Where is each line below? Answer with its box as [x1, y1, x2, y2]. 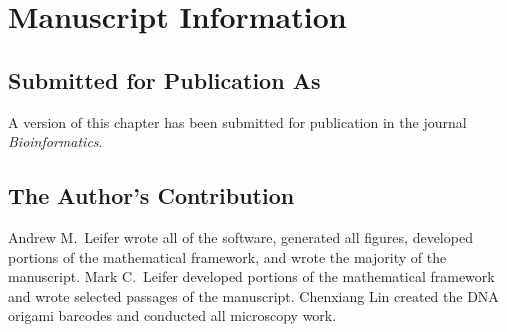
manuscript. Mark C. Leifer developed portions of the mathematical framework [8, 266, 495, 287]
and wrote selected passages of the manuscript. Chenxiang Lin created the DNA [8, 285, 499, 306]
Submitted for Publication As [8, 64, 321, 95]
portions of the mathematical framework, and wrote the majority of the [8, 246, 447, 267]
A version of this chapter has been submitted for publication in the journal [8, 111, 467, 132]
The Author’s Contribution [8, 180, 295, 211]
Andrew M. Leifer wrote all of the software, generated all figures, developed [8, 226, 473, 247]
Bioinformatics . [8, 131, 103, 152]
